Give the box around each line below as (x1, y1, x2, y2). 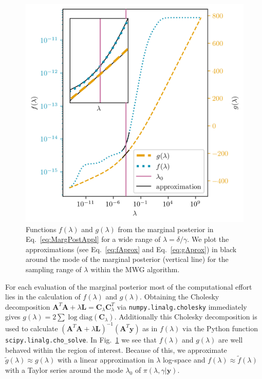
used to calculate (5, 323, 58, 333)
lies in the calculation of (5, 291, 81, 302)
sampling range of (26, 263, 82, 274)
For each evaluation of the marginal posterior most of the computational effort (5, 281, 252, 292)
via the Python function (182, 323, 258, 333)
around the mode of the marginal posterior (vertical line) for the (26, 254, 229, 264)
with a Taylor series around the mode (5, 364, 123, 375)
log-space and (162, 354, 205, 365)
